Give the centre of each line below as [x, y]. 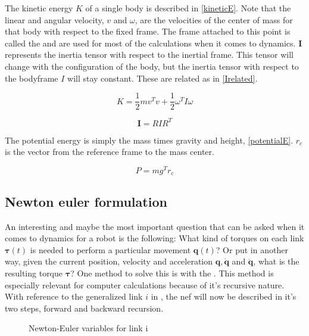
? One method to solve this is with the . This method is [172, 273]
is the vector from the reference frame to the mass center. [110, 152]
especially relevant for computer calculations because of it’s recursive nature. [145, 284]
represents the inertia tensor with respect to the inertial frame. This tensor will [149, 55]
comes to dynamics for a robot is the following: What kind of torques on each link [154, 238]
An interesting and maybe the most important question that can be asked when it [155, 226]
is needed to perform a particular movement [110, 249]
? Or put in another [252, 249]
